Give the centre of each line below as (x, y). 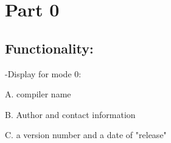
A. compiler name (38, 94)
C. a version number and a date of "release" (86, 135)
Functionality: (49, 48)
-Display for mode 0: (43, 73)
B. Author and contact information (70, 114)
